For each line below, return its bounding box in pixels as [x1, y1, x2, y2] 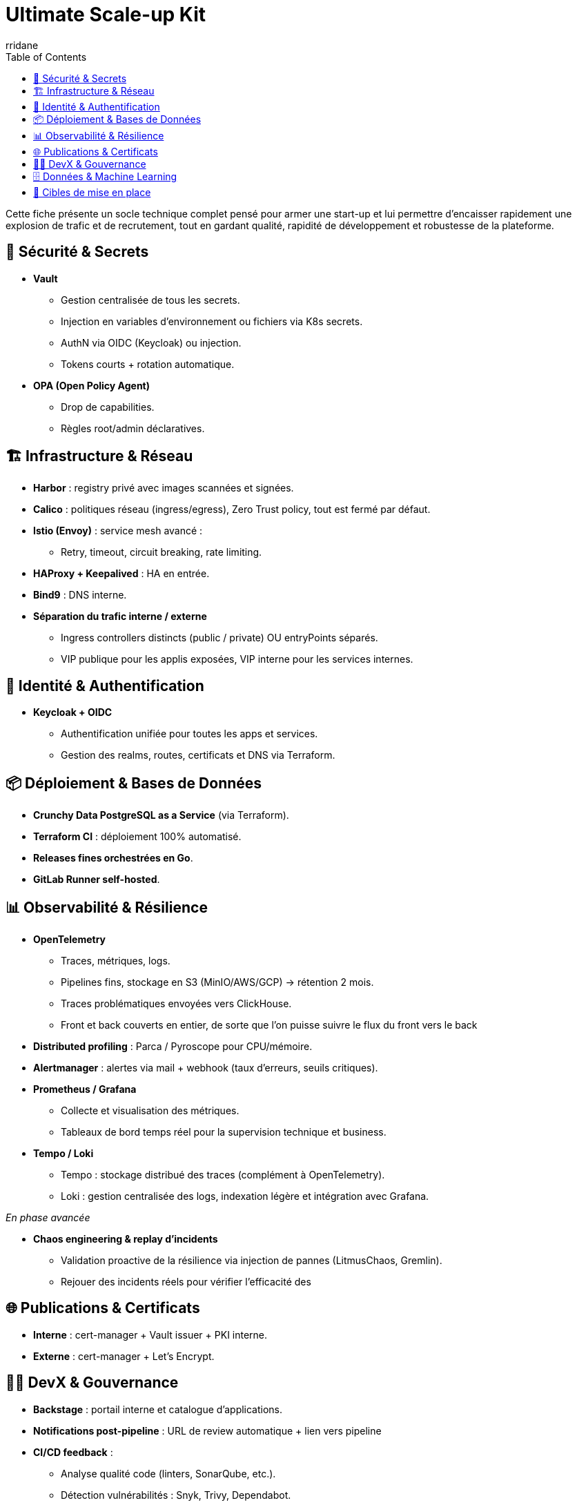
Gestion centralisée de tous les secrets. [61, 293, 240, 306]
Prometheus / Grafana [33, 1082, 137, 1095]
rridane [6, 39, 39, 51]
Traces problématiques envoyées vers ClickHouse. [61, 997, 292, 1009]
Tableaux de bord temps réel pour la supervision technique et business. [61, 1125, 387, 1138]
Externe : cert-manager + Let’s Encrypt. [33, 1350, 215, 1362]
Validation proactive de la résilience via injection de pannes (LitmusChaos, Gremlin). [61, 1254, 442, 1266]
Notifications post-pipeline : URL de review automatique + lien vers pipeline [33, 1424, 382, 1437]
